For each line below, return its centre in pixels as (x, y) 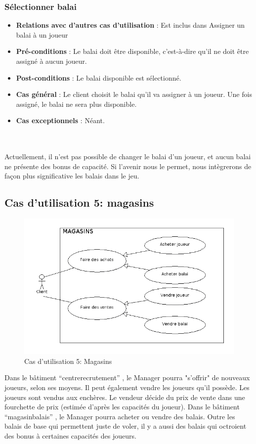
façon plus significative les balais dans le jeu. (72, 176)
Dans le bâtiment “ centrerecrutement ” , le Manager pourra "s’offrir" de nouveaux (127, 377)
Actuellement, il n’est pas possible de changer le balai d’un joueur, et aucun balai (128, 156)
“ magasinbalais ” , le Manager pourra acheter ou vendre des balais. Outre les (120, 416)
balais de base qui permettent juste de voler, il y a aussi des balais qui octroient (126, 426)
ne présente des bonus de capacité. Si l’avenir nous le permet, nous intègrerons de (128, 166)
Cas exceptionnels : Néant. (60, 120)
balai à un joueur (42, 34)
